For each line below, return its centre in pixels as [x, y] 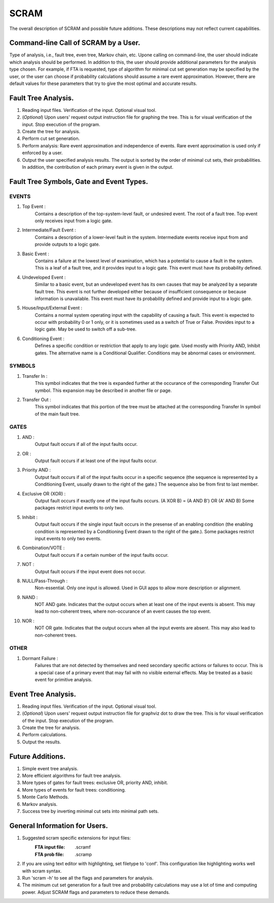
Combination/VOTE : [43, 548]
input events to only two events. [68, 538]
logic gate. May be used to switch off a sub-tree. [86, 329]
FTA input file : [50, 847]
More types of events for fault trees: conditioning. [74, 790]
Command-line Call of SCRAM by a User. [75, 43]
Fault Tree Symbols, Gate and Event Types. [79, 181]
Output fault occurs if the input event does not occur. [90, 571]
